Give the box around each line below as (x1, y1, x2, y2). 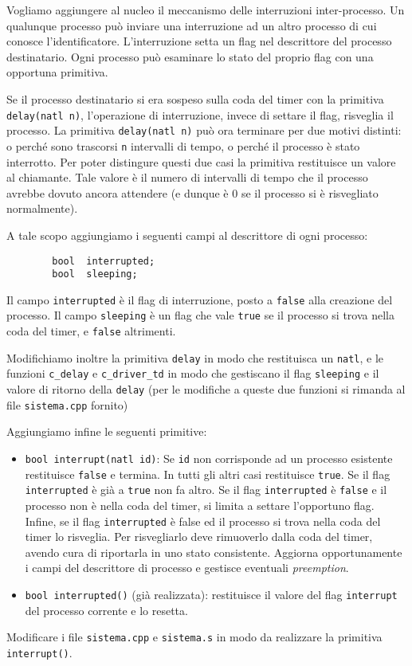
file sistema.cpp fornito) (6, 396, 128, 413)
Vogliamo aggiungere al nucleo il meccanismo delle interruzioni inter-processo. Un (6, 2, 405, 18)
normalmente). (6, 200, 78, 217)
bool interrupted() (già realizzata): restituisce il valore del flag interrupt (25, 586, 398, 602)
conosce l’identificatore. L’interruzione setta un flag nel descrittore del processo (6, 33, 392, 49)
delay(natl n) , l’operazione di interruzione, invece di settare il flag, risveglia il (6, 106, 394, 123)
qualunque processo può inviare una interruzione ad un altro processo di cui (6, 17, 377, 33)
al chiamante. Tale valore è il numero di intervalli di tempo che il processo (6, 169, 368, 186)
